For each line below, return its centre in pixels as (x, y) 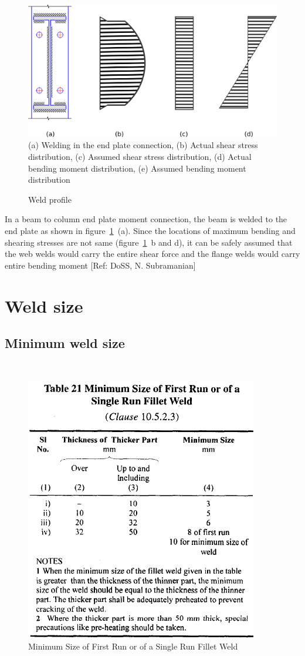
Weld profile (50, 199)
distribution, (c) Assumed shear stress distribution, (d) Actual (140, 157)
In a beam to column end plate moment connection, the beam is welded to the (146, 219)
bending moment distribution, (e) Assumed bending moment (137, 168)
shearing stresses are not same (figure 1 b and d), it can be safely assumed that (149, 242)
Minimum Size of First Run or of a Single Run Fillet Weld (133, 646)
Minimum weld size (65, 343)
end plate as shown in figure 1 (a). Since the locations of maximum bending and (150, 230)
